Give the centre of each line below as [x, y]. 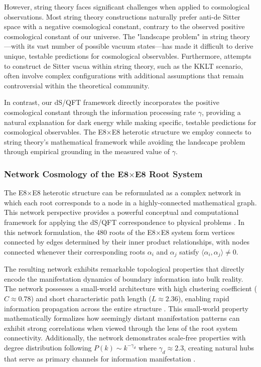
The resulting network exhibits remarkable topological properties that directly [124, 269]
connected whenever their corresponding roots [75, 251]
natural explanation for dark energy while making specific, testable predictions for [130, 122]
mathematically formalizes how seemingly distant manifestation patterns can [122, 318]
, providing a [221, 112]
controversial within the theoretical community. [77, 85]
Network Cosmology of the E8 [67, 173]
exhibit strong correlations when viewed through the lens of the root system [121, 328]
